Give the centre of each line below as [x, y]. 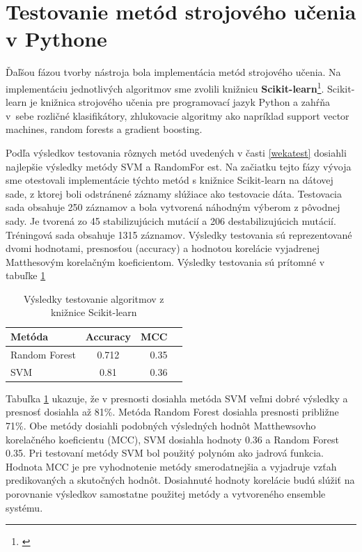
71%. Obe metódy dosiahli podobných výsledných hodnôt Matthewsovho [161, 426]
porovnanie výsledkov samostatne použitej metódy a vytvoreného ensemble [166, 494]
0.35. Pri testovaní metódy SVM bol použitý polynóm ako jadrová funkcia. [165, 453]
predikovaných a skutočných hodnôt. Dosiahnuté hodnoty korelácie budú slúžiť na [180, 480]
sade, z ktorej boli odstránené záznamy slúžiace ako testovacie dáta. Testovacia [174, 193]
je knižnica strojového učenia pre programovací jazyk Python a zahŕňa [180, 102]
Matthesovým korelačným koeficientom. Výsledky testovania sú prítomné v [165, 261]
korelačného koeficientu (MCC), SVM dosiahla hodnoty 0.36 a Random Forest [172, 439]
